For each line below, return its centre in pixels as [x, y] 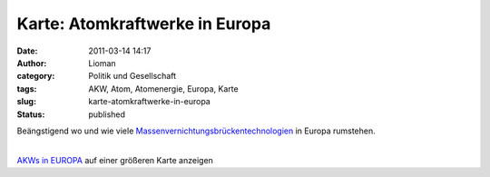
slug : [26, 102]
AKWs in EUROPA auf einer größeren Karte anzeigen [115, 160]
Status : [31, 114]
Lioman [103, 63]
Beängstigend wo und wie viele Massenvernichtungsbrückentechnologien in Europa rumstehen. [196, 131]
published [107, 114]
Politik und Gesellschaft [132, 76]
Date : [27, 51]
